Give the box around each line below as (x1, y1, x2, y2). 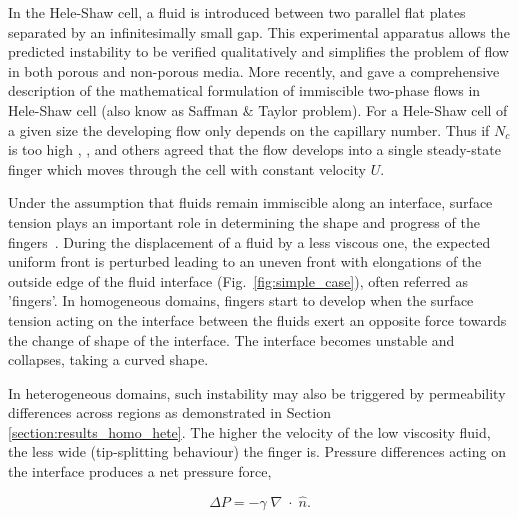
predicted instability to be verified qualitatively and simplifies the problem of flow (8, 41, 509, 62)
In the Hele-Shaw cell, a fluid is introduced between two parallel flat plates (8, 2, 466, 22)
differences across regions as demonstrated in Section (8, 402, 331, 423)
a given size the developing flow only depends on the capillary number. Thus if (8, 119, 490, 140)
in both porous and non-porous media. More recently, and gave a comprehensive (8, 60, 500, 81)
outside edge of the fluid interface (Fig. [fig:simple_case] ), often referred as (8, 270, 468, 291)
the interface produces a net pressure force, (8, 461, 272, 482)
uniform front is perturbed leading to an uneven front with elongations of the (8, 251, 482, 272)
